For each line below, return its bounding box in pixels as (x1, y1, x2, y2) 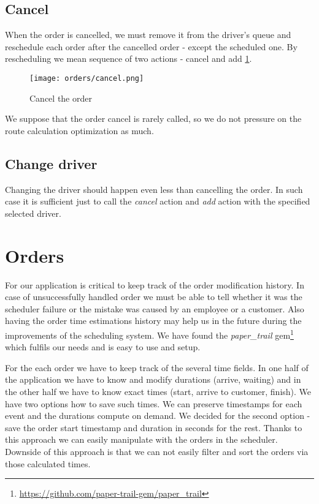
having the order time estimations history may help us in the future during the (5, 314, 302, 327)
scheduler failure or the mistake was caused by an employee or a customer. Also (5, 302, 304, 315)
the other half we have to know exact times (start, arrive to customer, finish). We (5, 385, 312, 397)
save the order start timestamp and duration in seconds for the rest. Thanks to (5, 421, 302, 434)
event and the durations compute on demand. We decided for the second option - (5, 409, 310, 422)
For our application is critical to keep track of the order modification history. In (5, 278, 304, 291)
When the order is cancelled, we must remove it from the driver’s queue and (5, 28, 291, 41)
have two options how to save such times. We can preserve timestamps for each (5, 397, 302, 410)
